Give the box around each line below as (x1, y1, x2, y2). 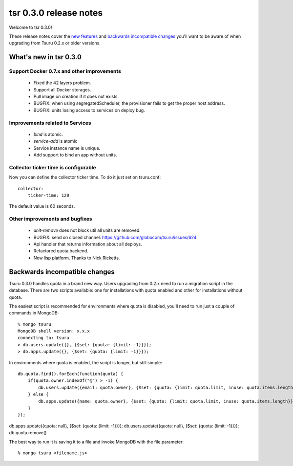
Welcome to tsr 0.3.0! (9, 24, 52, 30)
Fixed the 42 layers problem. (33, 80, 91, 86)
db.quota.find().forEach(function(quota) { (18, 371, 124, 377)
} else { (27, 392, 49, 397)
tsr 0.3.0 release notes (9, 7, 103, 18)
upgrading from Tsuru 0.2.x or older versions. (9, 40, 101, 46)
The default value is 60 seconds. (9, 203, 75, 209)
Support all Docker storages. (33, 87, 91, 92)
